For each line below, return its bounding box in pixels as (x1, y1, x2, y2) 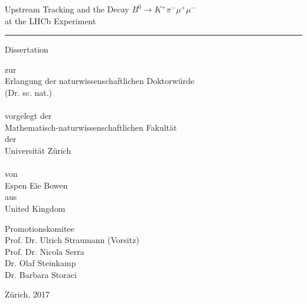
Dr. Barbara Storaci (5, 268, 77, 280)
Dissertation (5, 43, 48, 56)
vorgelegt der (5, 109, 52, 122)
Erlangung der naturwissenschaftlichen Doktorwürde (5, 75, 194, 87)
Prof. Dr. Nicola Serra (5, 245, 84, 257)
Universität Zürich (5, 144, 71, 156)
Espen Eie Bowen (5, 179, 68, 191)
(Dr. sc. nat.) (5, 86, 53, 98)
